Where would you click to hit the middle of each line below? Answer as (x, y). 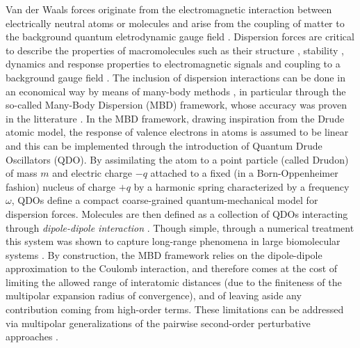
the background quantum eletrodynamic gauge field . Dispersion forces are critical (180, 37)
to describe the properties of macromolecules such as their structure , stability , (175, 50)
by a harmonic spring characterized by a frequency (242, 186)
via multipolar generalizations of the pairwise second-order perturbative (158, 323)
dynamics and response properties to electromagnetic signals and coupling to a (173, 64)
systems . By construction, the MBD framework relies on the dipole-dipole (164, 254)
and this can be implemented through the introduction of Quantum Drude (164, 145)
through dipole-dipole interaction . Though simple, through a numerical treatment (180, 227)
